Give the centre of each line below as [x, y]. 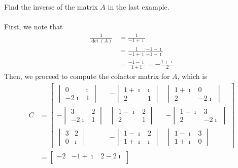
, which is [192, 76]
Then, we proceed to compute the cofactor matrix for [87, 76]
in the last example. [139, 7]
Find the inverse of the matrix [51, 7]
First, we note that [33, 27]
